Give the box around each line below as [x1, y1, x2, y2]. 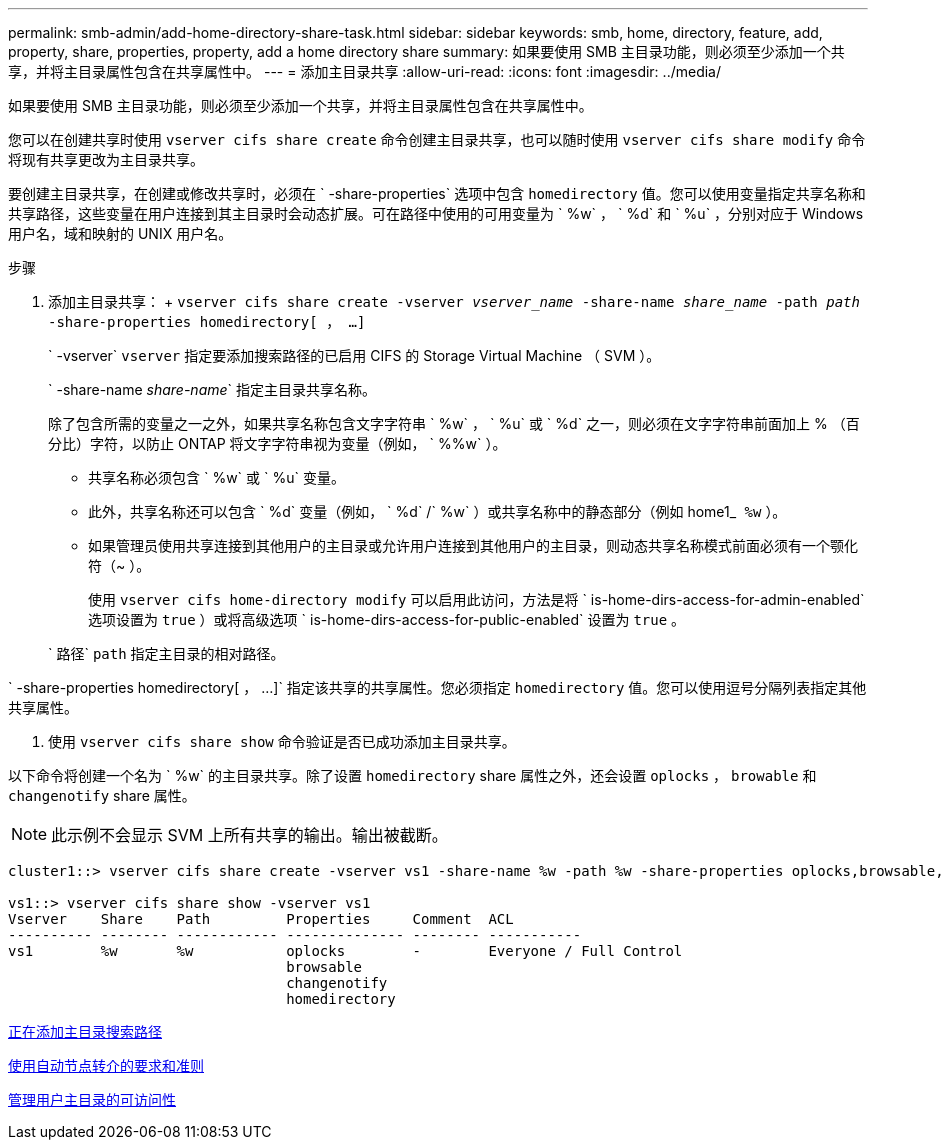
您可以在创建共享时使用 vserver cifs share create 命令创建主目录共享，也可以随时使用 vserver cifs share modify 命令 [8, 131, 866, 148]
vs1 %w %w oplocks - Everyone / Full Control [8, 943, 683, 959]
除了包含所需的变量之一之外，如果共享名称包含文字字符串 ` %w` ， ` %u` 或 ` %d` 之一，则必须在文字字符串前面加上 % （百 [48, 415, 860, 432]
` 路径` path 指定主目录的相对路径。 [48, 645, 285, 662]
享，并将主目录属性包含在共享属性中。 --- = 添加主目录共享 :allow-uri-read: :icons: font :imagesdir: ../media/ [8, 63, 722, 80]
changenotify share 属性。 [8, 787, 196, 804]
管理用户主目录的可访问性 [8, 1091, 176, 1108]
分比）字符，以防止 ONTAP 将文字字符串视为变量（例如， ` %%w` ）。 [48, 435, 507, 452]
